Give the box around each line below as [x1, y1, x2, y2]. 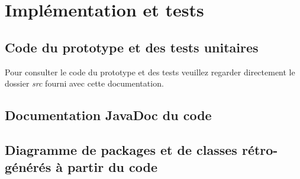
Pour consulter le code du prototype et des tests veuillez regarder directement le [5, 65, 295, 78]
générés [5, 158, 51, 176]
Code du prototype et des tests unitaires [5, 38, 259, 56]
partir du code [67, 158, 158, 176]
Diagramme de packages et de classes [5, 140, 237, 158]
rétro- [241, 140, 278, 158]
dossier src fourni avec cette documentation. [5, 77, 164, 89]
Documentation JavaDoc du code [5, 106, 212, 124]
